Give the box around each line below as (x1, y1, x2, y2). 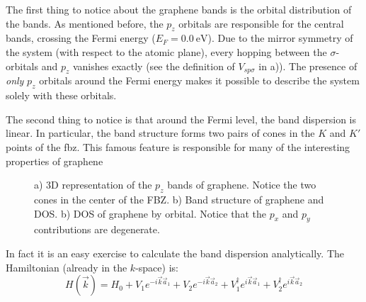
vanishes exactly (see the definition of (72, 58, 235, 73)
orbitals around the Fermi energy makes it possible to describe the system (39, 73, 360, 88)
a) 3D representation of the (34, 177, 152, 192)
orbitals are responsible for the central (178, 16, 344, 30)
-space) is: (135, 259, 178, 274)
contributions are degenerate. (34, 222, 160, 237)
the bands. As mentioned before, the (6, 16, 164, 30)
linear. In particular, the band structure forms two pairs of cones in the (6, 125, 315, 140)
